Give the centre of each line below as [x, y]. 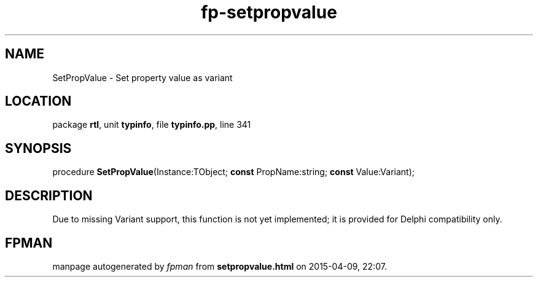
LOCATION [38, 101]
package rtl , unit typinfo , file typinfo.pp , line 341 [152, 125]
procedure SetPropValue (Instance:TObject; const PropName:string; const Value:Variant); [234, 172]
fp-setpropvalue [269, 12]
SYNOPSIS [38, 148]
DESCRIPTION [49, 195]
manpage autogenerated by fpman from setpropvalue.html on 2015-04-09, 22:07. [220, 266]
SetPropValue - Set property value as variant [142, 77]
